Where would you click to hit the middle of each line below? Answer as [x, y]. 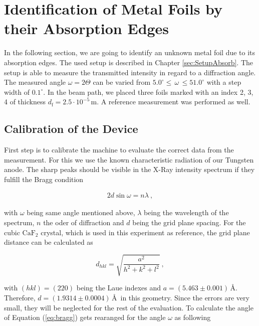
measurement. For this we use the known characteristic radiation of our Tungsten [129, 159]
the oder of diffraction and [84, 222]
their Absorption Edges [87, 28]
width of [17, 92]
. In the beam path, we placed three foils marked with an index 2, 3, [148, 92]
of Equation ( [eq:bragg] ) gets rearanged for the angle [85, 317]
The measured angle [35, 82]
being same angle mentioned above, [81, 212]
